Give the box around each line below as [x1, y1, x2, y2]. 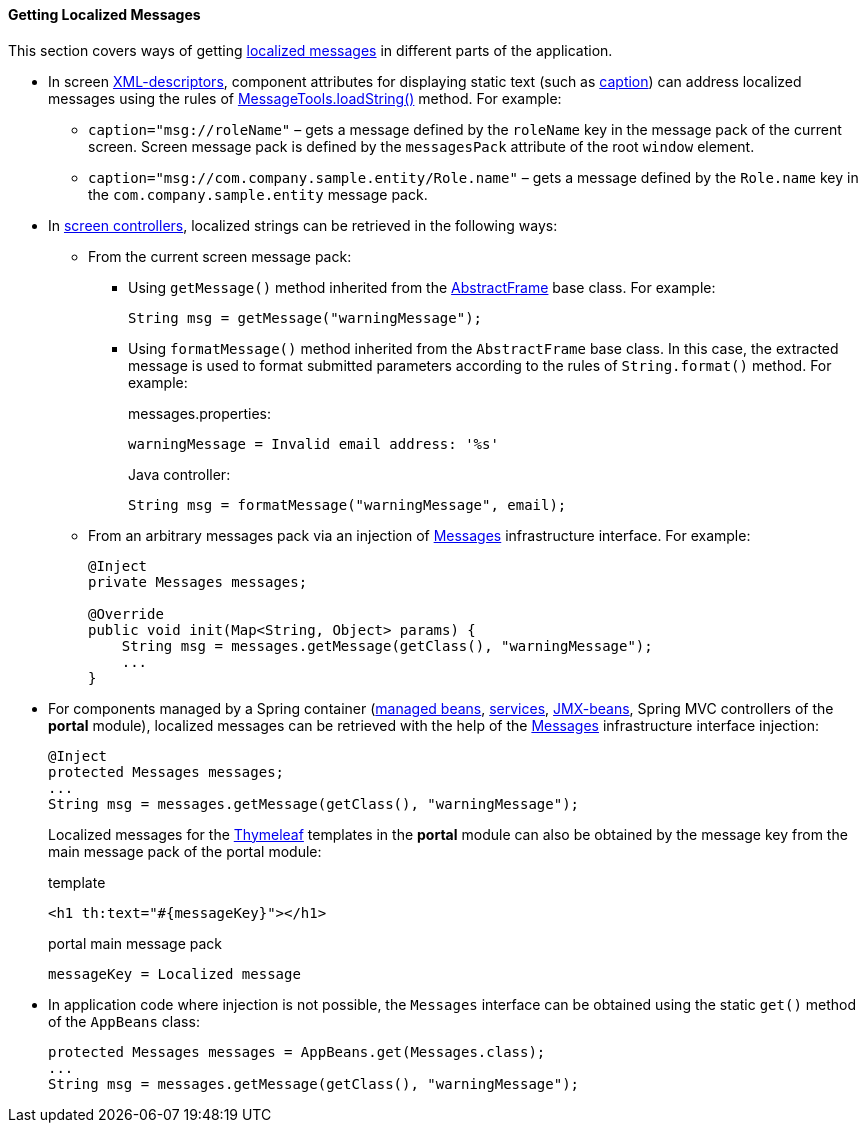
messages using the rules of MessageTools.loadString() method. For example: [48, 89, 562, 107]
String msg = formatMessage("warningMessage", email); [128, 496, 567, 513]
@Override [88, 605, 164, 622]
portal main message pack [48, 934, 223, 952]
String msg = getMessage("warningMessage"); [128, 309, 483, 326]
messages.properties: [128, 404, 272, 422]
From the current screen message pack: [88, 247, 352, 265]
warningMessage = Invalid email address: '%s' [128, 435, 499, 452]
